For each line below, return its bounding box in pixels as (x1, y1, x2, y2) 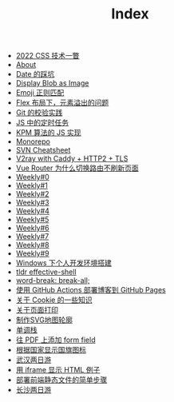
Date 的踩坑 (15, 70, 55, 79)
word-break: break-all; (15, 276, 90, 285)
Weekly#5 (15, 215, 49, 225)
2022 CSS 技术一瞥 (15, 51, 80, 61)
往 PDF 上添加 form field (15, 335, 96, 344)
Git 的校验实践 (15, 108, 63, 117)
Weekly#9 (15, 249, 49, 258)
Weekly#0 (15, 173, 49, 182)
